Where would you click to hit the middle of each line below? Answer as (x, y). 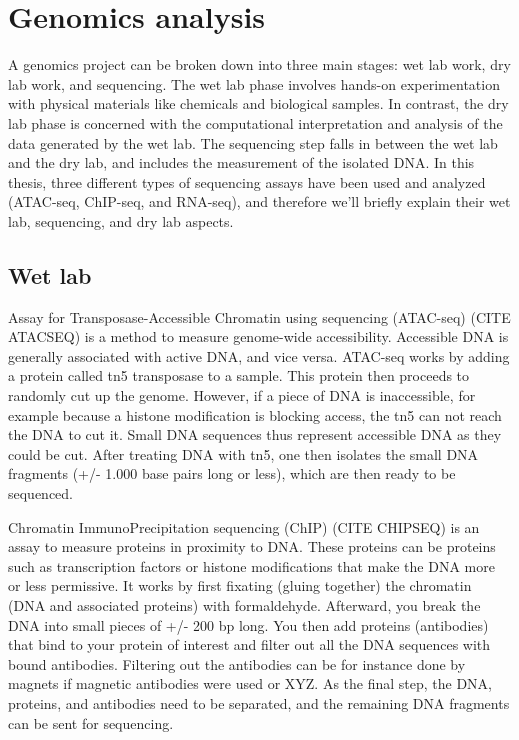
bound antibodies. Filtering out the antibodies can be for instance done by (237, 663)
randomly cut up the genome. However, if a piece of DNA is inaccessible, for (242, 395)
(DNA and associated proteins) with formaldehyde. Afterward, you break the (244, 604)
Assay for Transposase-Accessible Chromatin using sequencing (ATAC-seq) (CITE (259, 316)
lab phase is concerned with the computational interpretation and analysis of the (255, 122)
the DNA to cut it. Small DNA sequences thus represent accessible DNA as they (255, 434)
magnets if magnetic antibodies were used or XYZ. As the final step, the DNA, (250, 683)
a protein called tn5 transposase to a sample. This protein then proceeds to (239, 375)
